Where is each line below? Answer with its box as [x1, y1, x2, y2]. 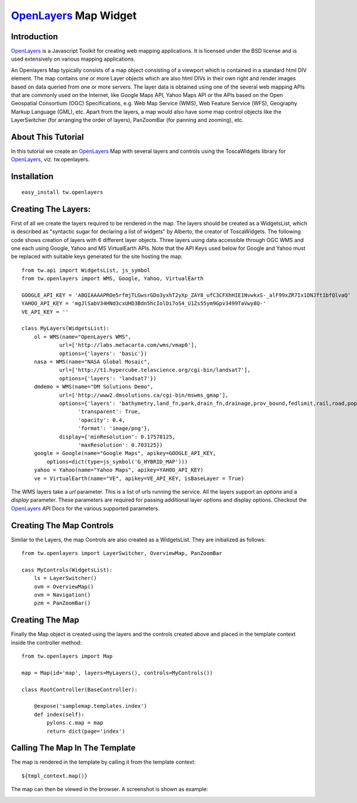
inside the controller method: [11, 639, 82, 646]
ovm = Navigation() [33, 591, 91, 598]
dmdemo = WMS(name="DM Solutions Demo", [33, 384, 154, 390]
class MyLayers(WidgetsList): [21, 325, 110, 332]
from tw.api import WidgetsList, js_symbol [21, 266, 151, 274]
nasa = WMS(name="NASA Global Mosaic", [33, 359, 151, 365]
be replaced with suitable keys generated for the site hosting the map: [11, 253, 183, 260]
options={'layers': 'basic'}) [59, 350, 148, 357]
